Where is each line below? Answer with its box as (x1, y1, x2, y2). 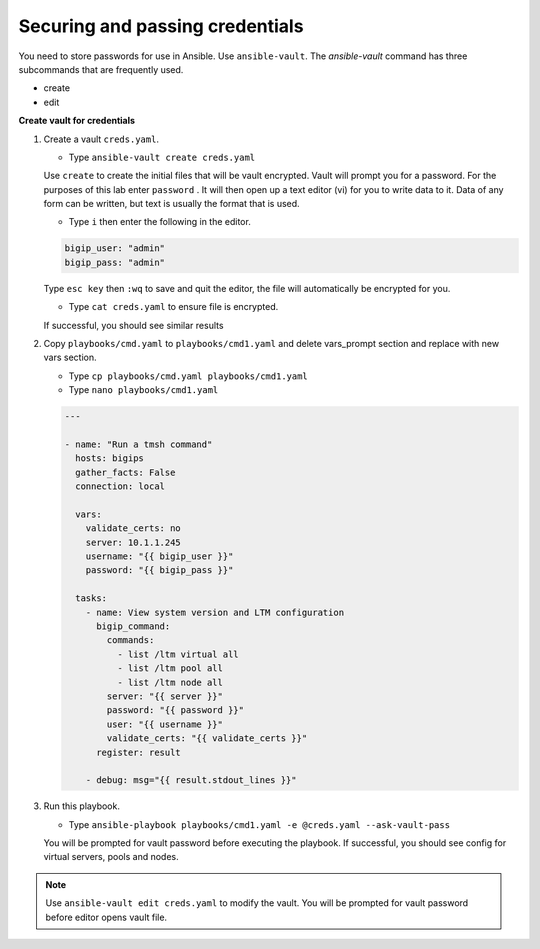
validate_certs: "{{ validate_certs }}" (106, 733, 308, 744)
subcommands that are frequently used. (18, 63, 184, 75)
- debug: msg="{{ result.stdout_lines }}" (85, 775, 297, 786)
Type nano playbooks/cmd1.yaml (68, 384, 219, 396)
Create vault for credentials (18, 115, 135, 127)
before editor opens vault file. (45, 911, 168, 923)
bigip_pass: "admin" (64, 256, 165, 268)
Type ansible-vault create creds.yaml (68, 151, 255, 163)
